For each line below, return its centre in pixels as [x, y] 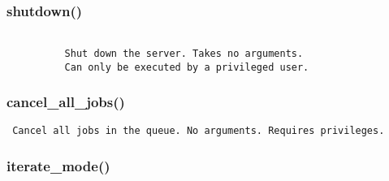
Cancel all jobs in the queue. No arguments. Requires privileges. [199, 131]
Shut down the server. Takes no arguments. [184, 53]
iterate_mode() [58, 165]
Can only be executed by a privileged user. [187, 67]
